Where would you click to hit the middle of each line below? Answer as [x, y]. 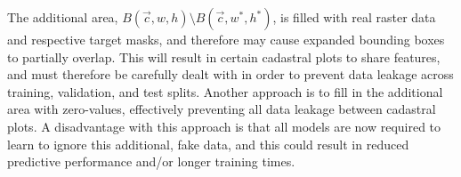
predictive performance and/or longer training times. [151, 161]
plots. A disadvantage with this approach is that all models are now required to [224, 126]
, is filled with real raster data [354, 17]
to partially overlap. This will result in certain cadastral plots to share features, [224, 56]
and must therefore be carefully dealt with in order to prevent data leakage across [230, 74]
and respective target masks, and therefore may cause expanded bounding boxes [226, 39]
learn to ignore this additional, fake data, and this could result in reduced [208, 144]
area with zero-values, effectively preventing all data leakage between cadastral [222, 109]
